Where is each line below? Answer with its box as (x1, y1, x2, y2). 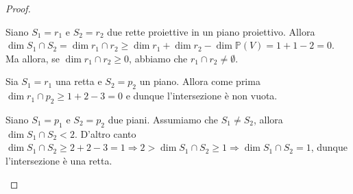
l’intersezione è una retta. (5, 153, 112, 167)
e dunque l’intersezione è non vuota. (125, 88, 278, 103)
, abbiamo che (129, 51, 188, 65)
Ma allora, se (5, 51, 60, 65)
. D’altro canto (74, 126, 136, 141)
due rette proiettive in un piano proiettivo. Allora (107, 24, 315, 38)
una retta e (55, 74, 102, 88)
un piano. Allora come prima (139, 74, 260, 88)
